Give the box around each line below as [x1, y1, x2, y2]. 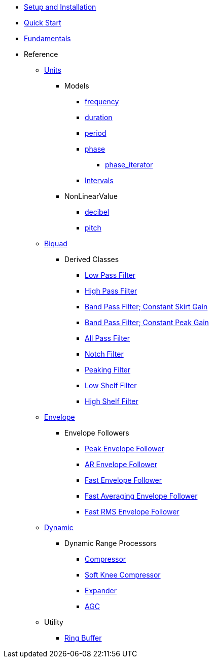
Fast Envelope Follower [85, 476, 162, 484]
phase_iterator [105, 160, 153, 169]
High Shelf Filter [85, 397, 138, 406]
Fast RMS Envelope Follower [85, 507, 180, 516]
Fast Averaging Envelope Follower [85, 492, 198, 500]
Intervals [85, 176, 114, 185]
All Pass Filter [85, 334, 130, 342]
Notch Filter [85, 350, 124, 358]
